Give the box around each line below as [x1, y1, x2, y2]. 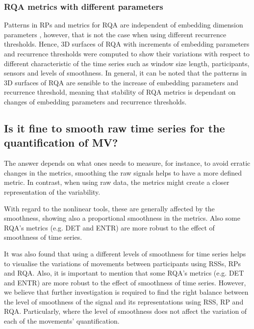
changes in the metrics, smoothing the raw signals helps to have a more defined [4, 167, 242, 177]
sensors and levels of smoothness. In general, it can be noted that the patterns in [4, 68, 247, 78]
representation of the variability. [4, 186, 101, 197]
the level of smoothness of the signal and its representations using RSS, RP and [4, 296, 244, 306]
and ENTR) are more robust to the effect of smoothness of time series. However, [4, 277, 246, 287]
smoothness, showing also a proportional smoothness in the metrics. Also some [4, 213, 240, 223]
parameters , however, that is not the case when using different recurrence [4, 29, 227, 39]
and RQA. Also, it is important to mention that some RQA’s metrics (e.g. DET [4, 268, 244, 278]
